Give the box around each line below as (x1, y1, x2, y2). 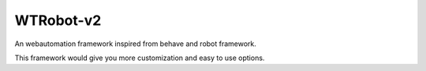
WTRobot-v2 (14, 12, 102, 29)
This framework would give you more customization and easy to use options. (14, 53, 265, 62)
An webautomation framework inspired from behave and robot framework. (14, 39, 256, 48)
